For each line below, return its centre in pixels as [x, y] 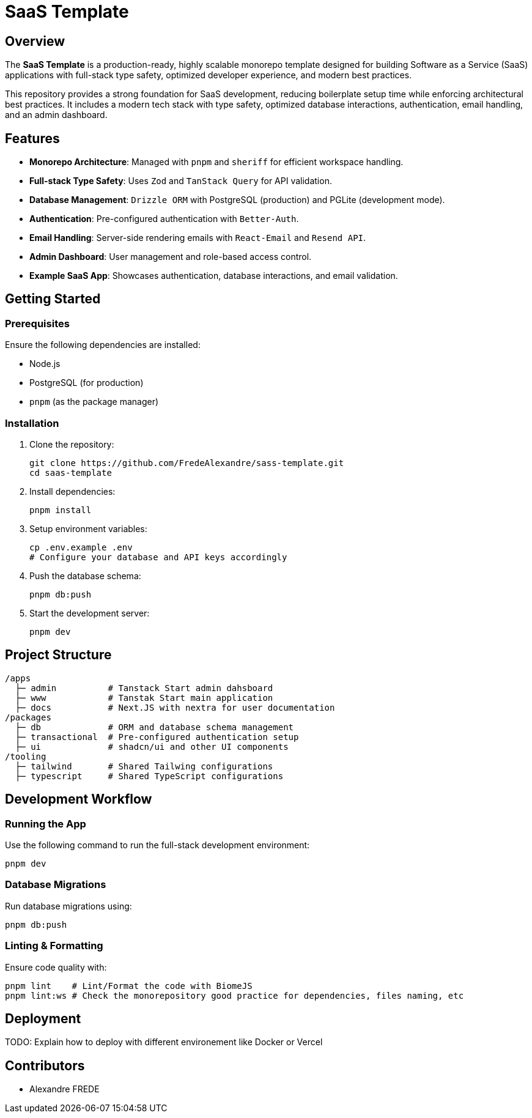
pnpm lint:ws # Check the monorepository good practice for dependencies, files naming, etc [235, 995]
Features [32, 138]
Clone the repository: [72, 444]
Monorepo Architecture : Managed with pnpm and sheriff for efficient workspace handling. [216, 162]
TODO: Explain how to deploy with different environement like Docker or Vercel [164, 1042]
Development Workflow [79, 799]
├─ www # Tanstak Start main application [144, 698]
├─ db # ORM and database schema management [154, 727]
